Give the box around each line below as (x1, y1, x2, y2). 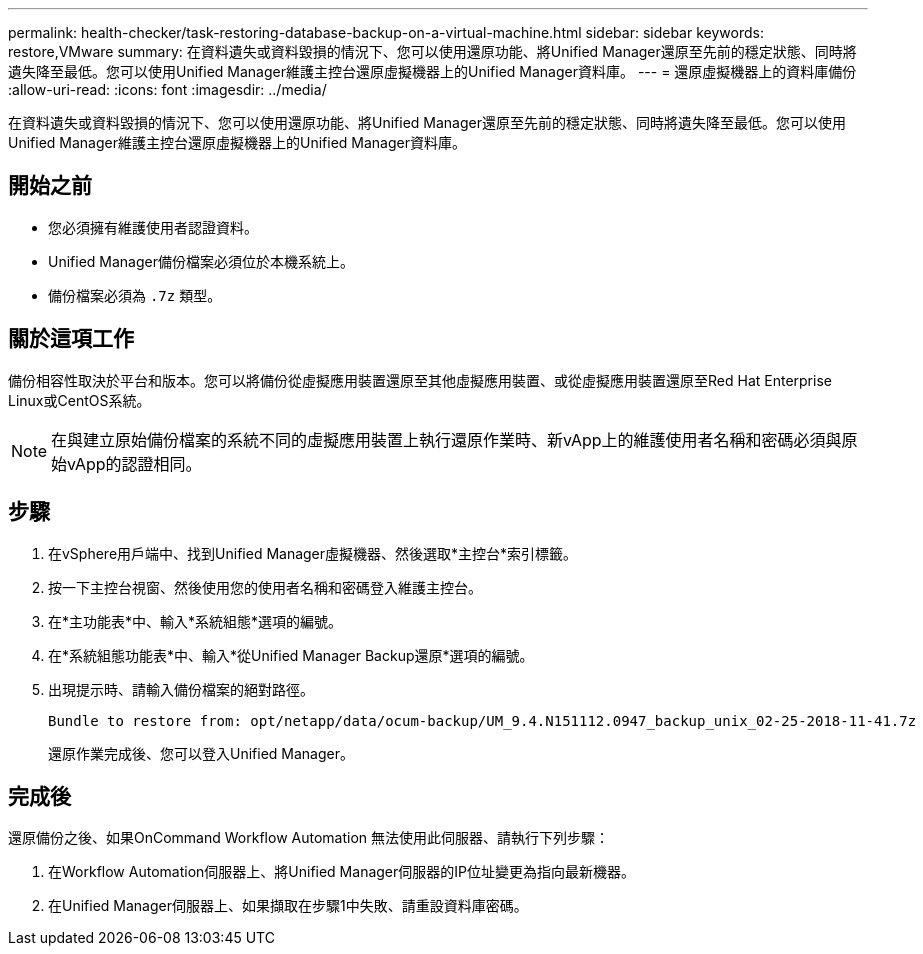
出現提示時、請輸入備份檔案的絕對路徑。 (48, 680, 314, 698)
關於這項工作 (8, 326, 134, 352)
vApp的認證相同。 (67, 453, 202, 474)
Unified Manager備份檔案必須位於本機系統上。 (48, 252, 354, 270)
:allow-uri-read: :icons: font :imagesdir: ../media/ (8, 81, 327, 98)
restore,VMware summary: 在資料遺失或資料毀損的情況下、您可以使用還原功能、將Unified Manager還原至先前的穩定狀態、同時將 (8, 43, 857, 60)
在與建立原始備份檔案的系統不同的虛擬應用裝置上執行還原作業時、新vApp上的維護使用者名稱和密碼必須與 (51, 429, 842, 450)
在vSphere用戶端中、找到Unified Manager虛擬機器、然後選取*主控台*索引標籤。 (48, 544, 578, 562)
